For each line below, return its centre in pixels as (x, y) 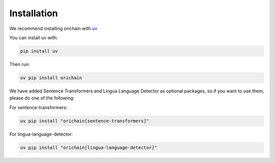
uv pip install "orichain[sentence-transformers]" (85, 121)
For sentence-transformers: (38, 107)
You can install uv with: (34, 38)
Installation (34, 13)
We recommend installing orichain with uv (53, 28)
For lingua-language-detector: (41, 134)
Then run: (20, 64)
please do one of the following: (42, 98)
